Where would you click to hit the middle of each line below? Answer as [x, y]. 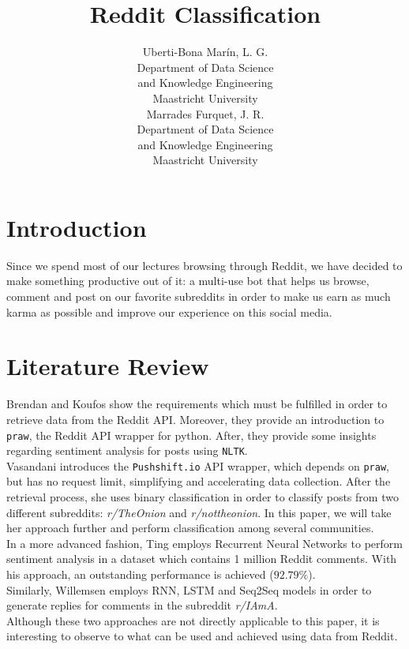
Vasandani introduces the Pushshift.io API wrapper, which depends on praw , [198, 465]
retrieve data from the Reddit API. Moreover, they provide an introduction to [195, 419]
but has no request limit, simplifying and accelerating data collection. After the [199, 481]
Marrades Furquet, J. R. [205, 113]
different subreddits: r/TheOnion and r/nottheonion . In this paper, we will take [199, 512]
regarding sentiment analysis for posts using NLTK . [127, 450]
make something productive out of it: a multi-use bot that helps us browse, [188, 281]
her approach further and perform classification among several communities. [190, 528]
